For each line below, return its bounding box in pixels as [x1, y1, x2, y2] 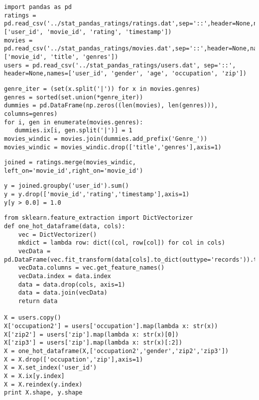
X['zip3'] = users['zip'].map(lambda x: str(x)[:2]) [4, 339, 182, 347]
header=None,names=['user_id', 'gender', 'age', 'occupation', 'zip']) [4, 70, 247, 77]
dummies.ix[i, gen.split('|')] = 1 [14, 127, 132, 134]
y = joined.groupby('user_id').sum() [4, 182, 129, 190]
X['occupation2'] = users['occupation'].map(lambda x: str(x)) [4, 322, 218, 330]
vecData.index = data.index [18, 273, 111, 280]
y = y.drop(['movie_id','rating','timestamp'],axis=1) [4, 191, 190, 198]
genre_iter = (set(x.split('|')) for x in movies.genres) [4, 85, 200, 92]
